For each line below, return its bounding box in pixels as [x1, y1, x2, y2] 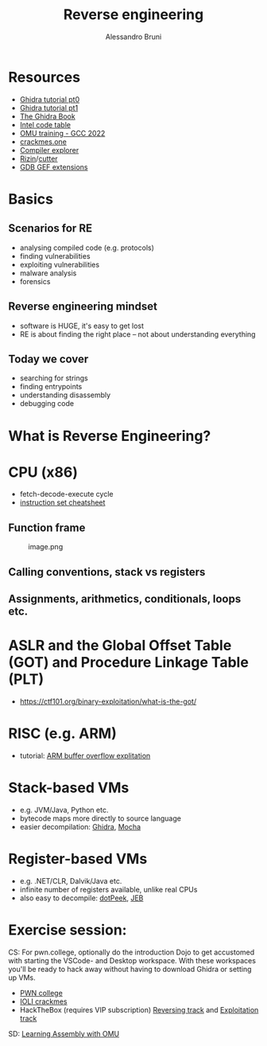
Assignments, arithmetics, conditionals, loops [8, 592, 242, 606]
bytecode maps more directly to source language [19, 814, 181, 823]
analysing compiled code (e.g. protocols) [19, 243, 155, 252]
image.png [28, 542, 64, 552]
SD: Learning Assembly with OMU [8, 1028, 120, 1038]
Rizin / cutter [19, 154, 58, 163]
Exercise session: [8, 921, 127, 939]
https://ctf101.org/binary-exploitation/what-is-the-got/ [19, 697, 197, 706]
